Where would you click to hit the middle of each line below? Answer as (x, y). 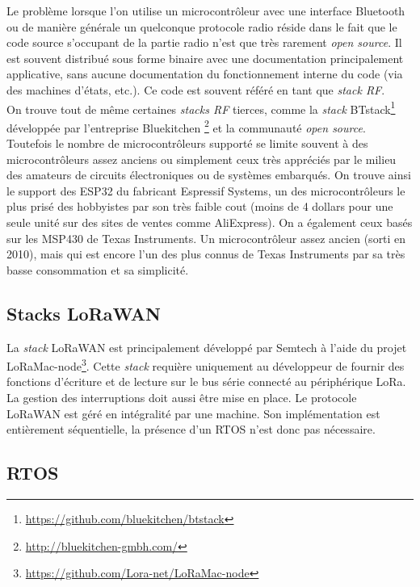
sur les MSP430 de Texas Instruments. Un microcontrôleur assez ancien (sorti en (206, 238)
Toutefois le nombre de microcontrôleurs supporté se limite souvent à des (187, 143)
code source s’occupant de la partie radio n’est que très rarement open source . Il (204, 42)
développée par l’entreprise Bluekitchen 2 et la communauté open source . (186, 126)
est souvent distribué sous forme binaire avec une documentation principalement (205, 58)
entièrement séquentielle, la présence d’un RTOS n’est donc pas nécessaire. (191, 429)
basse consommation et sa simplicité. (98, 269)
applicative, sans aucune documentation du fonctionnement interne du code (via (205, 74)
